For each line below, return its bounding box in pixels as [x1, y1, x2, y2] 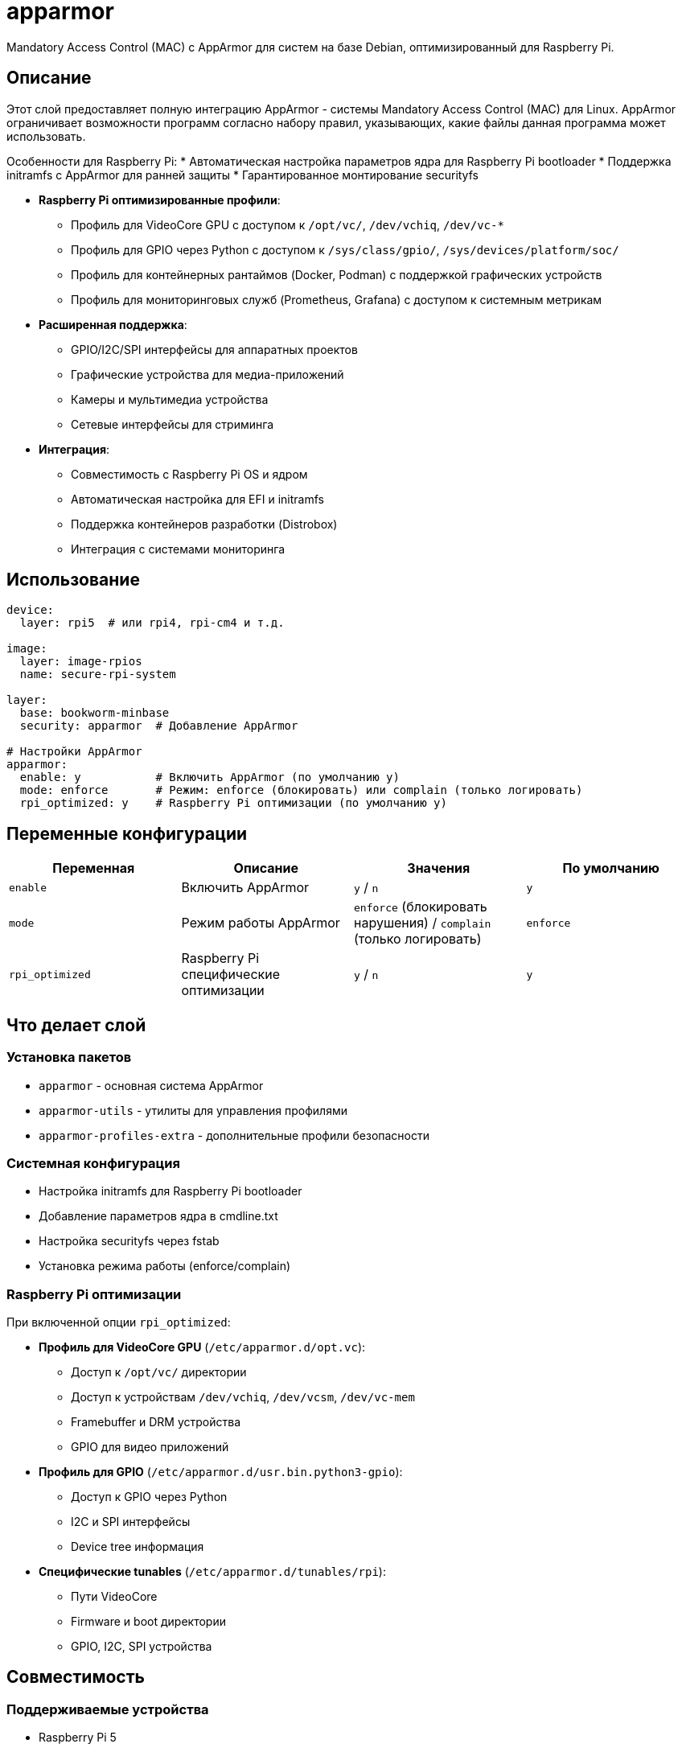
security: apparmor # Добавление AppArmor [19, 719, 298, 733]
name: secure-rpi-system [19, 668, 176, 681]
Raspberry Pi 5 [39, 1730, 117, 1745]
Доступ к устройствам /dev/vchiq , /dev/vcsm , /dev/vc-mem [71, 1390, 415, 1404]
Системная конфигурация [6, 1154, 180, 1171]
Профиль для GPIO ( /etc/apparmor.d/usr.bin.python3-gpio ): [39, 1465, 403, 1479]
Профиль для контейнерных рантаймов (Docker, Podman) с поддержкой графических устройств [71, 267, 602, 282]
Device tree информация [71, 1540, 204, 1553]
